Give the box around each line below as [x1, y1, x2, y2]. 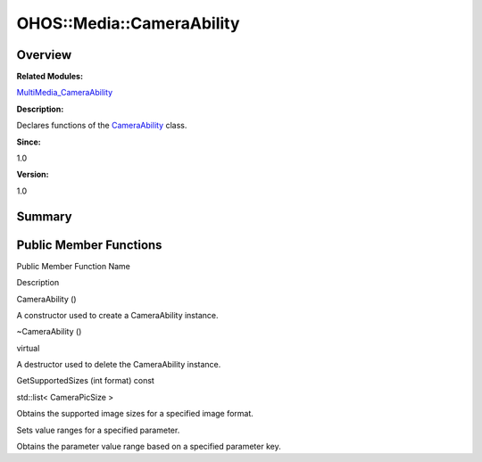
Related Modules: [16, 71, 84, 82]
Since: [16, 136, 41, 147]
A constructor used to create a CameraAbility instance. [16, 309, 219, 320]
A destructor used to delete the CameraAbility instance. [16, 359, 221, 370]
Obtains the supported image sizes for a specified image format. [16, 408, 254, 419]
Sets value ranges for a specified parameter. [16, 425, 180, 435]
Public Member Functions [16, 237, 162, 252]
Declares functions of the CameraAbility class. [16, 120, 187, 131]
